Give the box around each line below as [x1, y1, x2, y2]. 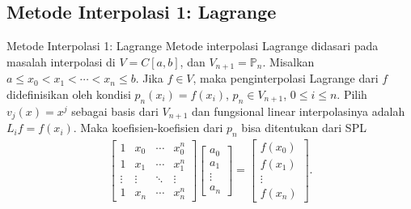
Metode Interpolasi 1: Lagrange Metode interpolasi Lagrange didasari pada [6, 37, 379, 54]
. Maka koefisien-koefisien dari [73, 119, 223, 136]
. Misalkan [262, 53, 315, 70]
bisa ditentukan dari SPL [241, 119, 367, 136]
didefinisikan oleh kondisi [6, 85, 131, 102]
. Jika [135, 70, 163, 87]
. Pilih [337, 85, 367, 102]
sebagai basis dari [71, 102, 159, 119]
